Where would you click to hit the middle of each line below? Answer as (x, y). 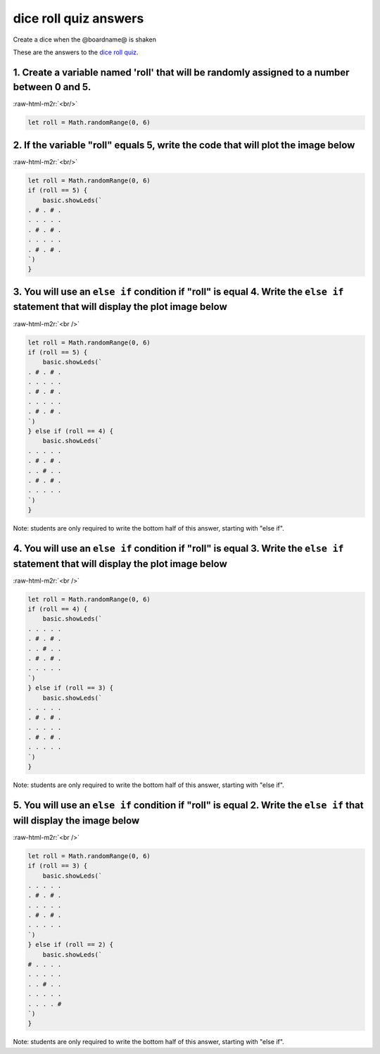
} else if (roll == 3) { (71, 688)
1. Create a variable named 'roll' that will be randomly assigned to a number (181, 72)
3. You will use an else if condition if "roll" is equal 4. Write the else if (178, 291)
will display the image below (76, 820)
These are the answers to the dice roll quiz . (76, 52)
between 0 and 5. (52, 87)
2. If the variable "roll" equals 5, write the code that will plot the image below (184, 145)
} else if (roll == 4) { (71, 431)
